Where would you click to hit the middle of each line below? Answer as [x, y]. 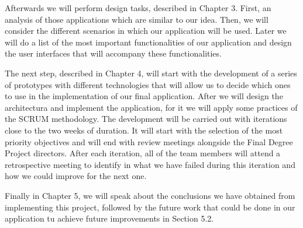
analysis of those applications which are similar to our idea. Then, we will [137, 19]
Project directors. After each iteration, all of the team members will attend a [143, 153]
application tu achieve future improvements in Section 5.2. [109, 218]
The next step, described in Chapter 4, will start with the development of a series [151, 73]
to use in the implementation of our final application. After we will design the [144, 96]
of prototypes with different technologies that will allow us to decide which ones [148, 84]
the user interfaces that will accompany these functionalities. [113, 53]
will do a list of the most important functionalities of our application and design [148, 42]
